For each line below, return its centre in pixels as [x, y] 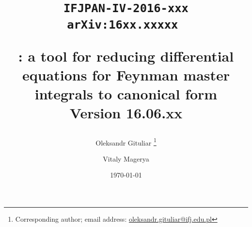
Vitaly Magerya [126, 158]
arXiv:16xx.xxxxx [123, 24]
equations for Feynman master [126, 75]
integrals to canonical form [126, 94]
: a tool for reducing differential [126, 56]
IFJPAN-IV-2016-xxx [126, 8]
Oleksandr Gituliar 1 [126, 142]
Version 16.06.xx [126, 113]
